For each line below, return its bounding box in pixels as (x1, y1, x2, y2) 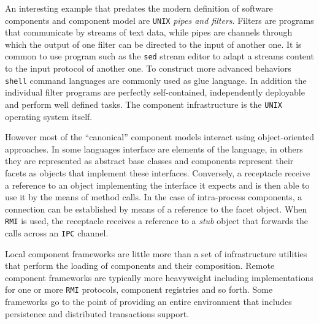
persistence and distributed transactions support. (5, 307, 190, 320)
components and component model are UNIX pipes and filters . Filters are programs (5, 13, 314, 26)
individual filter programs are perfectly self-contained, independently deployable (5, 86, 305, 99)
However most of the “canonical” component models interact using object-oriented (5, 130, 314, 143)
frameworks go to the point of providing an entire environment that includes (5, 295, 292, 308)
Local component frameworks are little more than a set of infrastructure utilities (5, 247, 307, 260)
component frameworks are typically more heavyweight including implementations (5, 271, 313, 284)
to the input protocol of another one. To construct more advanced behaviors (5, 62, 291, 75)
